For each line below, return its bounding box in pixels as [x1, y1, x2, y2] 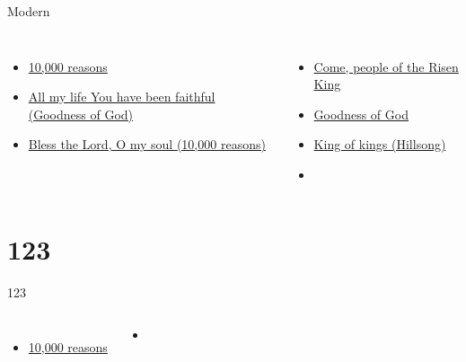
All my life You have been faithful [28, 87, 215, 106]
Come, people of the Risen [313, 57, 459, 75]
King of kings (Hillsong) [313, 135, 446, 154]
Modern [7, 2, 50, 20]
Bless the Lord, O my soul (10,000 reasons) [28, 135, 266, 154]
